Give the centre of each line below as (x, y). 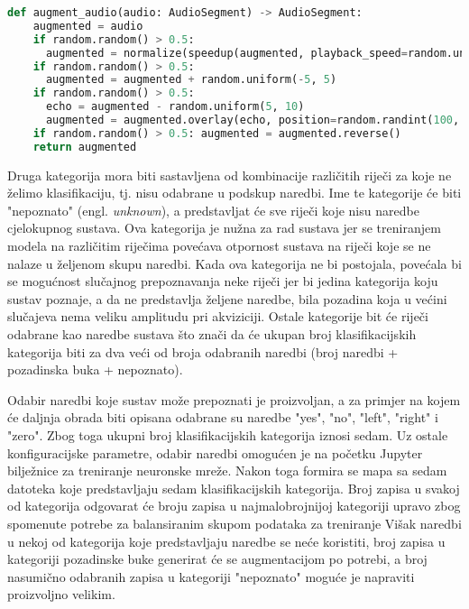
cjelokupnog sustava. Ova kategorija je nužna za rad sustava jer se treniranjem (224, 228)
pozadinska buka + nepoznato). (95, 369)
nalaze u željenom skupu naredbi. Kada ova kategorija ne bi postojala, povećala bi (234, 263)
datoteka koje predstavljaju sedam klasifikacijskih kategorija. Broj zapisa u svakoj (234, 488)
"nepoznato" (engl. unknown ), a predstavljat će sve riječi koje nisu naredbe (213, 210)
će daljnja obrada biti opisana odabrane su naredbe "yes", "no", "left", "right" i (223, 417)
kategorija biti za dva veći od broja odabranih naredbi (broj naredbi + (203, 351)
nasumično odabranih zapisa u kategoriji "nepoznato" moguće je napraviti (211, 576)
